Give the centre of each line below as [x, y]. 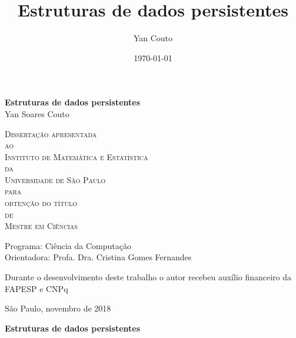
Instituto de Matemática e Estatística [77, 156]
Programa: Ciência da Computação [68, 245]
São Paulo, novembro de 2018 [58, 308]
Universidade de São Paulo [55, 179]
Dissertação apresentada [51, 133]
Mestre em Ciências [41, 226]
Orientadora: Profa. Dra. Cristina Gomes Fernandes [98, 257]
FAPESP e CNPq [36, 288]
